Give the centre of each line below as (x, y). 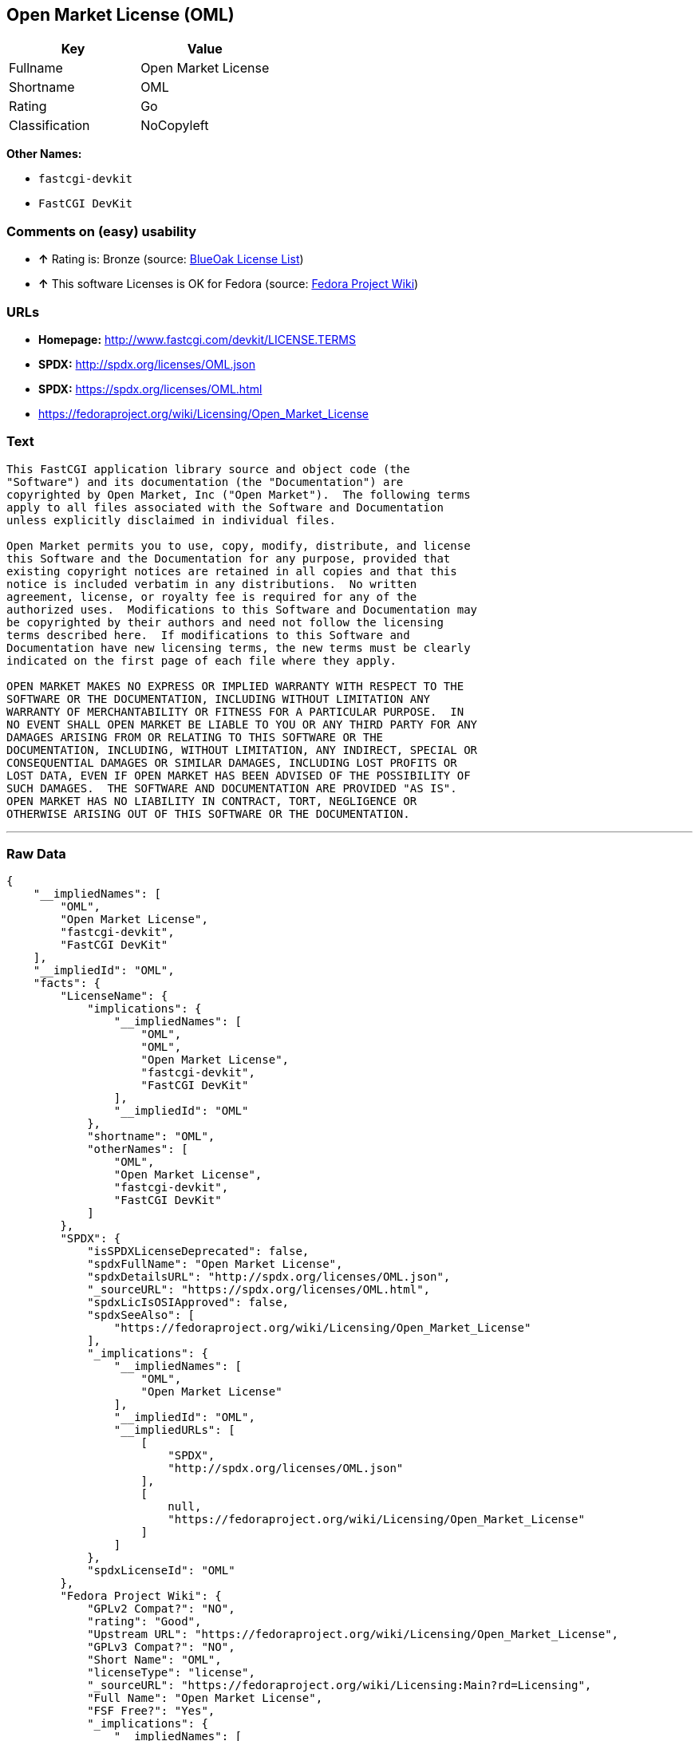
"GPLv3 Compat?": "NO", (161, 1647)
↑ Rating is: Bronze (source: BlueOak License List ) (171, 259)
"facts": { (67, 983)
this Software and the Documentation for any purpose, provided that (229, 558)
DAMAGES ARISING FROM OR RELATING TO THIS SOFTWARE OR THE (195, 737)
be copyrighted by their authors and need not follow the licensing (225, 622)
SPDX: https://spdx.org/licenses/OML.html (150, 389)
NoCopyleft (175, 126)
